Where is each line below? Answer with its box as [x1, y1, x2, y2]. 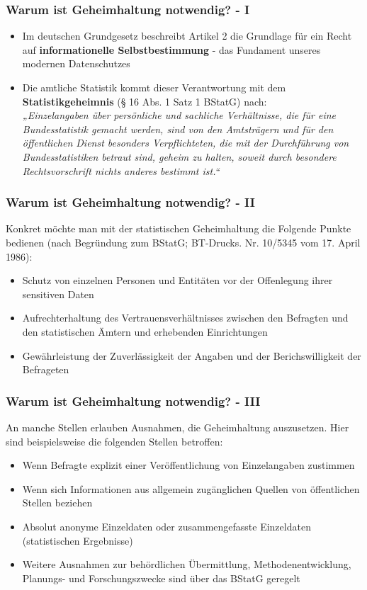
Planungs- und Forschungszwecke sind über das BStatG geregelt [22, 570, 300, 585]
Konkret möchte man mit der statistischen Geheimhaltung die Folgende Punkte [6, 221, 351, 236]
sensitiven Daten [22, 286, 94, 301]
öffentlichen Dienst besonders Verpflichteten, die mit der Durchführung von [22, 135, 349, 150]
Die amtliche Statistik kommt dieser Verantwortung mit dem [22, 80, 286, 94]
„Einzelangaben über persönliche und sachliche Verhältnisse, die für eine [22, 108, 337, 123]
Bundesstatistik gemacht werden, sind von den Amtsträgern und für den [22, 121, 334, 136]
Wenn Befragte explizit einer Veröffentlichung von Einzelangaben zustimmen [22, 458, 355, 472]
